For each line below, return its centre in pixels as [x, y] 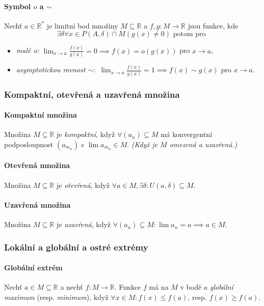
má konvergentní [186, 134]
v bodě [191, 287]
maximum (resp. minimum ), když [56, 297]
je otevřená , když [83, 185]
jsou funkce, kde [213, 25]
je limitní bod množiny [82, 25]
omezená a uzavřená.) [203, 144]
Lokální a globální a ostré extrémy [76, 247]
